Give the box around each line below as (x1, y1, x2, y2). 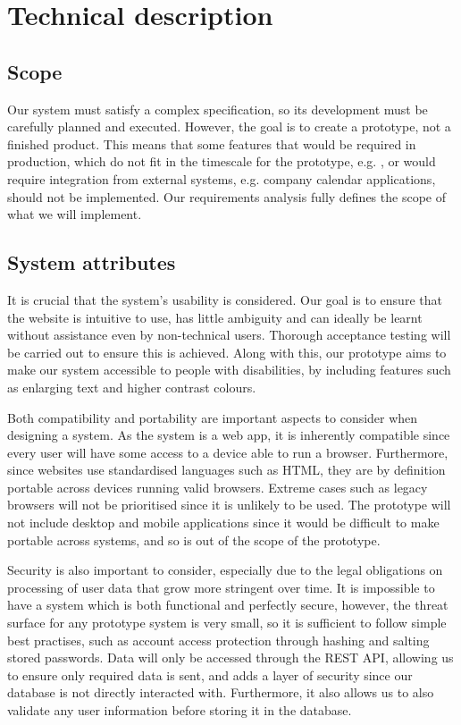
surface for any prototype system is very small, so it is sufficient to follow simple (7, 613, 447, 632)
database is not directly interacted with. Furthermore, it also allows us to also (7, 683, 434, 702)
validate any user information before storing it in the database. (7, 701, 352, 719)
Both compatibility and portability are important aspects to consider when (7, 408, 418, 426)
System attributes (7, 249, 176, 276)
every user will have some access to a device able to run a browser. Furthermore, (7, 443, 448, 461)
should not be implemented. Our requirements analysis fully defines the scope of (7, 187, 446, 206)
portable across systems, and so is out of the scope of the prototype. (7, 530, 381, 549)
